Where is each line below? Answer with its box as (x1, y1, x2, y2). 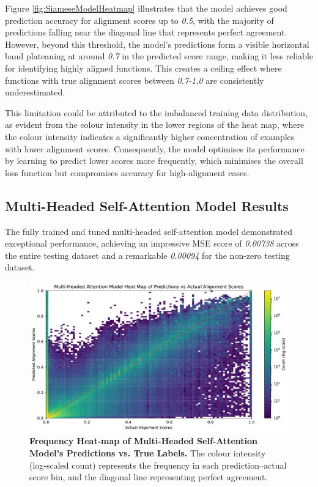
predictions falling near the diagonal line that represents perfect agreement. (5, 26, 287, 39)
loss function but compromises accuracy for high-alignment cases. (5, 166, 250, 179)
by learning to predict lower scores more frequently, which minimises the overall (5, 154, 303, 167)
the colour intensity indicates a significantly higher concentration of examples (5, 130, 295, 143)
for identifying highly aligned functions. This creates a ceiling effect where (5, 61, 282, 74)
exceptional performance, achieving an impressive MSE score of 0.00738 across (5, 237, 299, 250)
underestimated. (5, 86, 65, 99)
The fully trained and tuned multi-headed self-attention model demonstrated (5, 225, 293, 237)
